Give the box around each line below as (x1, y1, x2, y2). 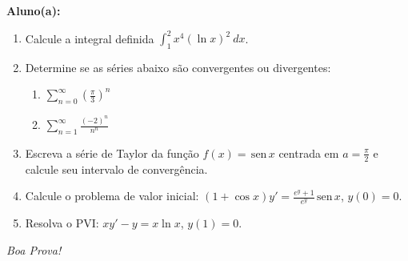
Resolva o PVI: (25, 215, 99, 231)
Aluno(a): (6, 2, 61, 18)
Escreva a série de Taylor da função (25, 144, 199, 161)
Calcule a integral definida (25, 30, 154, 46)
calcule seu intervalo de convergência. (25, 160, 208, 177)
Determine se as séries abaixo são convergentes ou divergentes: (25, 58, 331, 75)
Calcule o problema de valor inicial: (25, 187, 199, 204)
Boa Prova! (6, 241, 62, 258)
